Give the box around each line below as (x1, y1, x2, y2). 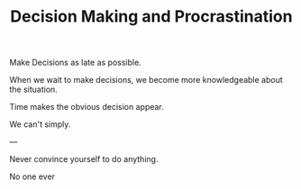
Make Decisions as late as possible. (9, 57, 141, 68)
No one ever (9, 171, 56, 182)
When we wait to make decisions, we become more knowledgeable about (9, 75, 284, 85)
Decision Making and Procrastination (10, 6, 293, 27)
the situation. (9, 84, 59, 95)
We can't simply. (9, 119, 71, 130)
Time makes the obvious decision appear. (9, 102, 164, 112)
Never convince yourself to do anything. (9, 154, 159, 165)
